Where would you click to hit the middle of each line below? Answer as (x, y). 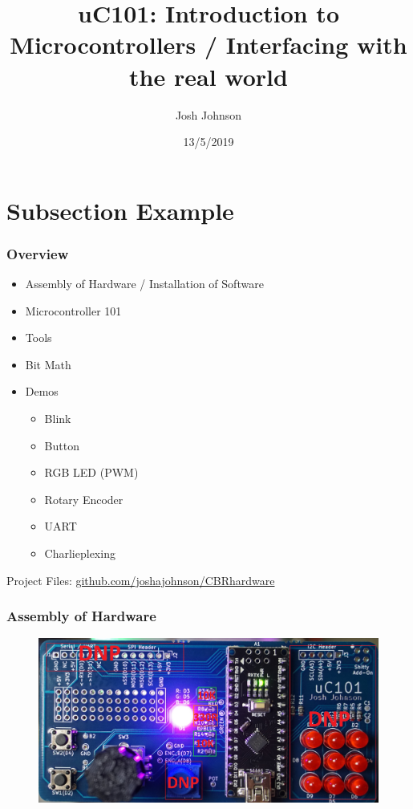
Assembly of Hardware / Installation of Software (144, 284)
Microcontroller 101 (73, 310)
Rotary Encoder (84, 499)
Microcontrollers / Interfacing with (209, 45)
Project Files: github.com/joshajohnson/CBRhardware (141, 580)
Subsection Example (120, 210)
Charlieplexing (80, 553)
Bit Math (48, 364)
